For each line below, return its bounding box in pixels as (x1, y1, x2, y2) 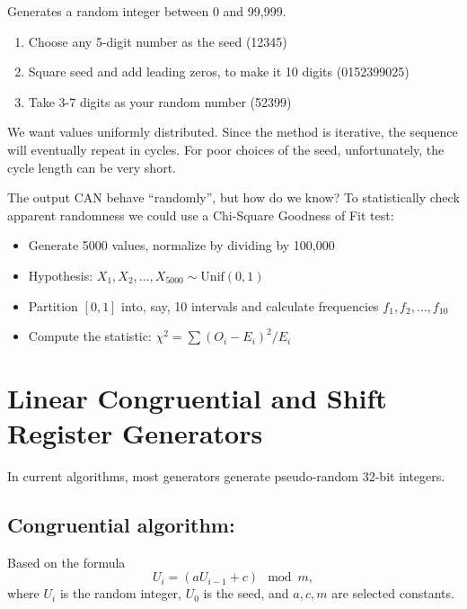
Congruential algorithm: (7, 511, 235, 539)
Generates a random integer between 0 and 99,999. (7, 2, 286, 20)
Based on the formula (7, 552, 126, 571)
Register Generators (7, 415, 263, 452)
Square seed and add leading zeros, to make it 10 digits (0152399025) (28, 62, 410, 81)
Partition (28, 296, 78, 315)
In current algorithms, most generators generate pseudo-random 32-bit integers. (7, 467, 445, 486)
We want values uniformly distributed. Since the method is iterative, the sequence (7, 122, 458, 141)
